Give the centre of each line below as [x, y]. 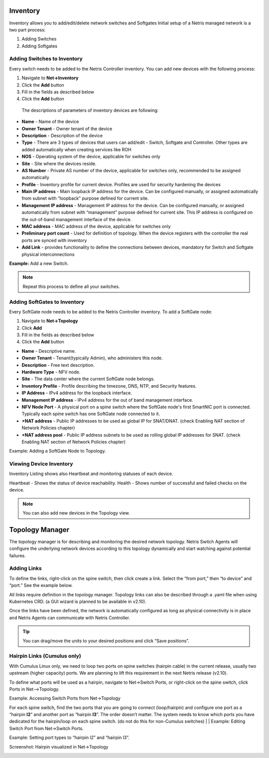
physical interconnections [48, 254]
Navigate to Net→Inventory [50, 78]
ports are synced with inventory [54, 240]
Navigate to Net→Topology [50, 321]
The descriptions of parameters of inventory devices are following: [90, 110]
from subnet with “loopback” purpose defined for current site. [85, 198]
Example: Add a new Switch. [39, 263]
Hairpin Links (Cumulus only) [45, 656]
